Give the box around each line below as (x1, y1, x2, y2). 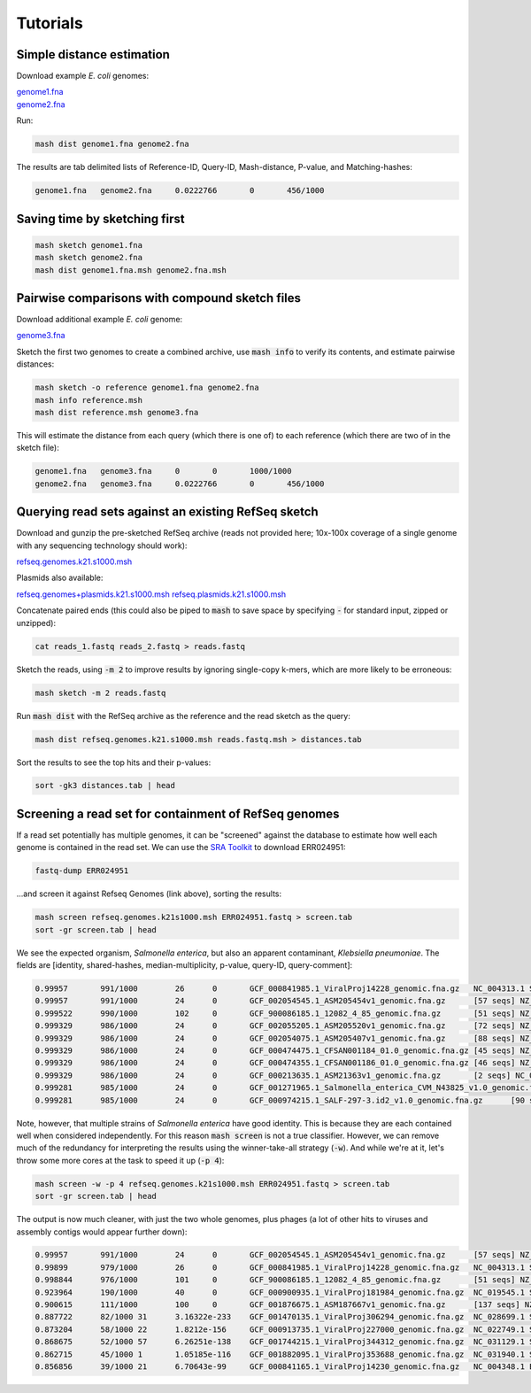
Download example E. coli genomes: (16, 71, 150, 81)
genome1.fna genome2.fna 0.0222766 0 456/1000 (35, 186, 325, 196)
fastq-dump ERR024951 (35, 866, 129, 876)
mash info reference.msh (35, 395, 143, 405)
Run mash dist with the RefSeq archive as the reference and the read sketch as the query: (16, 710, 351, 721)
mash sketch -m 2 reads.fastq (35, 687, 166, 698)
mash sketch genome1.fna (35, 240, 143, 250)
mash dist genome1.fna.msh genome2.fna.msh (35, 265, 227, 275)
